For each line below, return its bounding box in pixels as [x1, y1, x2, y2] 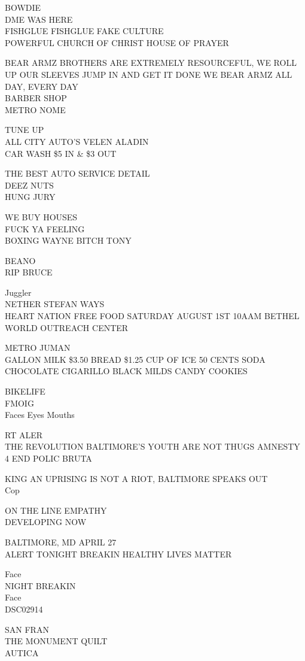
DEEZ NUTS [5, 178, 54, 191]
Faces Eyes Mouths [5, 408, 75, 421]
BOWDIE [5, 1, 41, 13]
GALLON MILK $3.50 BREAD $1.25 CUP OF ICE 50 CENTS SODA [5, 353, 266, 365]
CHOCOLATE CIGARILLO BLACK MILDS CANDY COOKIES [5, 365, 248, 377]
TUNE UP [5, 123, 44, 136]
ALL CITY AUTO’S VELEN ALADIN [5, 135, 149, 147]
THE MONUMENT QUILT [5, 635, 108, 647]
